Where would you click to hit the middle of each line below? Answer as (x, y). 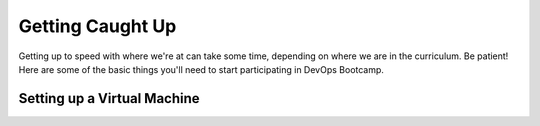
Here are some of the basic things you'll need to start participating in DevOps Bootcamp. (201, 69)
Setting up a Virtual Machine (109, 98)
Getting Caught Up (97, 26)
